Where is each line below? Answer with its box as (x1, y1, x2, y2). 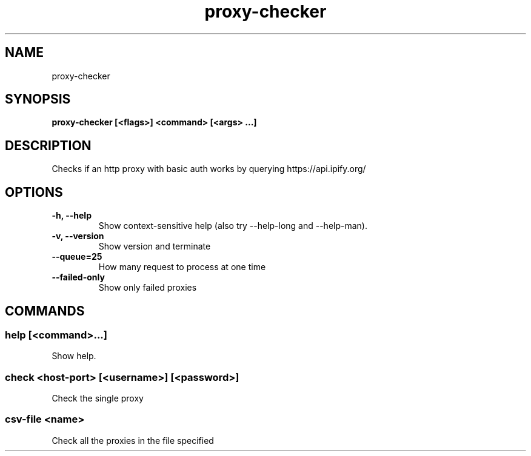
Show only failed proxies (98, 282, 197, 293)
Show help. (52, 351, 96, 362)
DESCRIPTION (5, 137, 92, 153)
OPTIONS (5, 184, 63, 200)
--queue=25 (52, 251, 102, 262)
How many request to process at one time (98, 262, 266, 273)
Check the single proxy (52, 393, 144, 404)
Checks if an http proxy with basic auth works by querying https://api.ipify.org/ (52, 164, 366, 174)
